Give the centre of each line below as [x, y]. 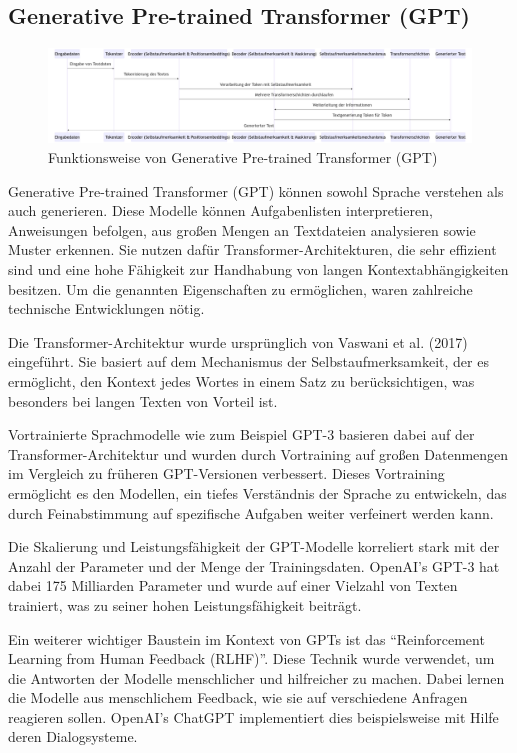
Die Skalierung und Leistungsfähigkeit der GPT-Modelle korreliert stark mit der [254, 546]
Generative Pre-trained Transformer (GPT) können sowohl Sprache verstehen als [256, 190]
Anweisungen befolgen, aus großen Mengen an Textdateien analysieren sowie [242, 229]
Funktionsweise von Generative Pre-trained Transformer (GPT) [243, 157]
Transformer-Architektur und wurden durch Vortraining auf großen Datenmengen [258, 453]
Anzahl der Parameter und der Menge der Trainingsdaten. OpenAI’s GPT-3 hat [254, 565]
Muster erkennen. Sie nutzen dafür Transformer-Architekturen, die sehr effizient [252, 249]
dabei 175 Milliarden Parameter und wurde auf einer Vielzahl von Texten [233, 585]
